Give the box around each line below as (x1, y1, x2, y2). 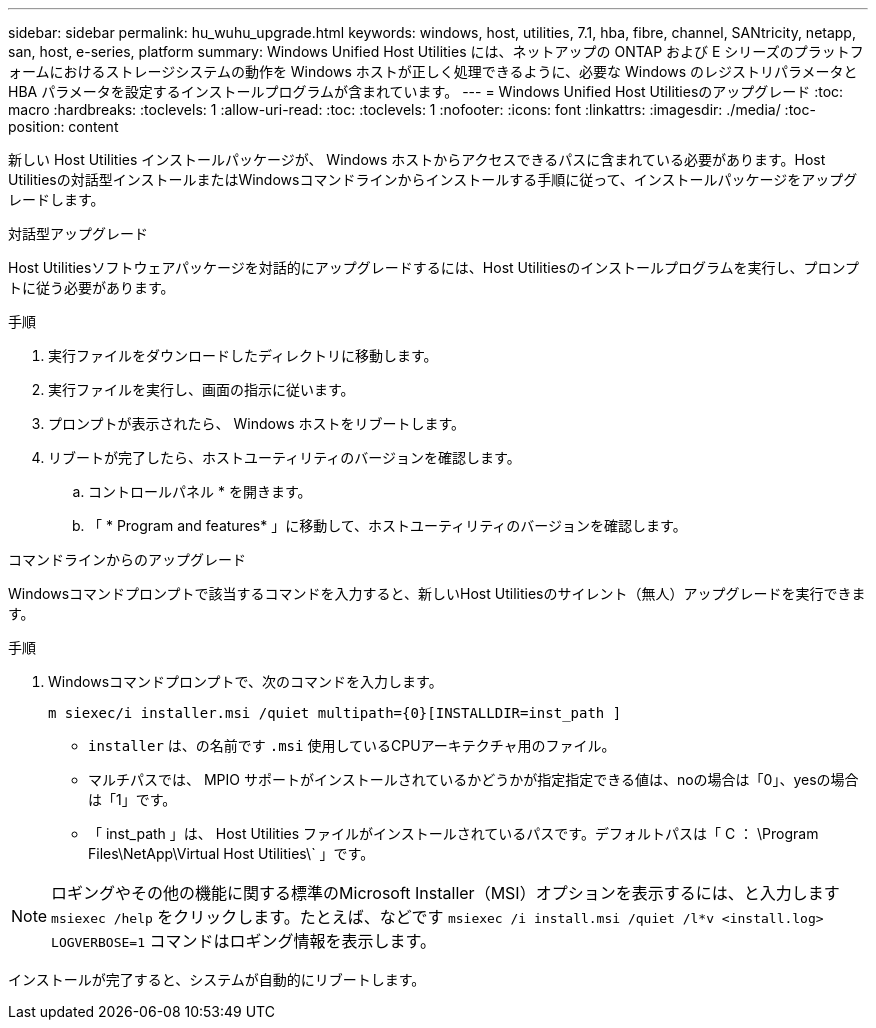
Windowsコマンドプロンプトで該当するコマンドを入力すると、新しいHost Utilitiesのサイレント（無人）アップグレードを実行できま (8, 585, 866, 602)
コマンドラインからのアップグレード (8, 551, 246, 568)
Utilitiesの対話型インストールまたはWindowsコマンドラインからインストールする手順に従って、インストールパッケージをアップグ (8, 171, 858, 188)
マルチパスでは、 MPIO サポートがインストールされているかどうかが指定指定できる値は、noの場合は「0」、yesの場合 (88, 771, 859, 788)
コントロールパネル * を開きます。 (88, 483, 312, 500)
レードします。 (8, 191, 105, 208)
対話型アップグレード (8, 225, 148, 242)
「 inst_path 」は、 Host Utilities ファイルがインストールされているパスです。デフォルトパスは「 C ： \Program (88, 825, 819, 842)
